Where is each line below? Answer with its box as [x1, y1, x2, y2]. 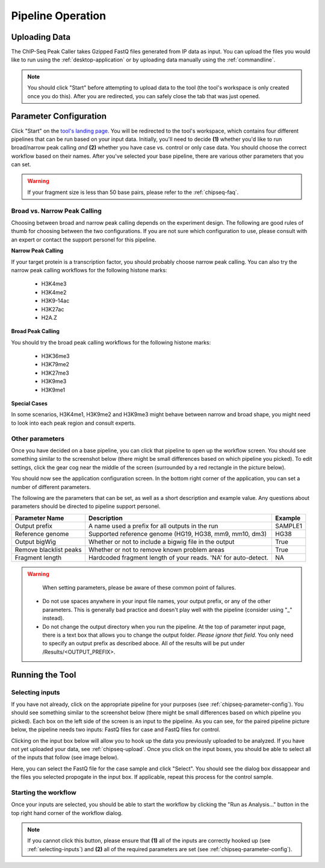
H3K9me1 [41, 386, 66, 393]
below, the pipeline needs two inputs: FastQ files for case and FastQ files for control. [11, 726, 221, 733]
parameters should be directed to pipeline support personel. [11, 503, 161, 510]
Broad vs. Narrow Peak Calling [11, 207, 102, 215]
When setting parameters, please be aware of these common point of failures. [42, 584, 237, 592]
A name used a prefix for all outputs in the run [88, 522, 218, 530]
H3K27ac [41, 305, 64, 313]
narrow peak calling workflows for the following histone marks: [11, 266, 167, 273]
